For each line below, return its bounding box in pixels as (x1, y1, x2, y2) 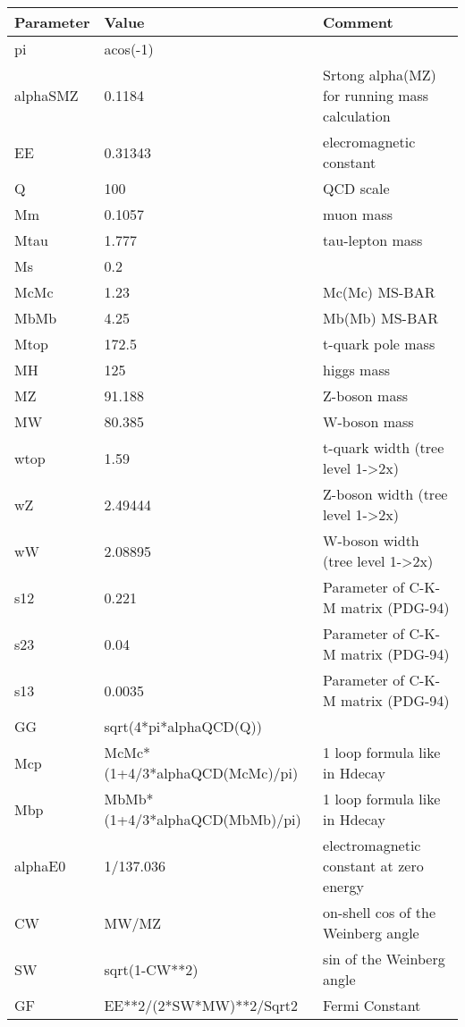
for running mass (323, 85, 429, 105)
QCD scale (323, 178, 390, 198)
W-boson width (323, 530, 419, 551)
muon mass (323, 204, 393, 224)
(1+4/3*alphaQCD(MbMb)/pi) (104, 809, 301, 829)
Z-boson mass (323, 385, 409, 406)
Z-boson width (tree (323, 484, 448, 504)
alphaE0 (14, 855, 66, 876)
